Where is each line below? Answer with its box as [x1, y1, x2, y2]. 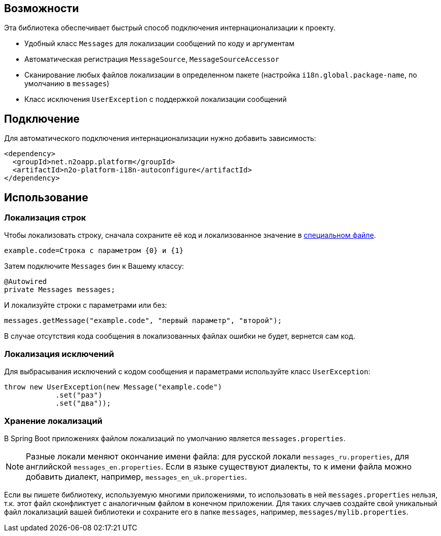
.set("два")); [55, 399, 111, 408]
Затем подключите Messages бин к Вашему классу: [4, 262, 184, 271]
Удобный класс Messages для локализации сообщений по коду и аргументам [24, 39, 295, 48]
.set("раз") [55, 391, 102, 400]
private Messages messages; [4, 285, 116, 294]
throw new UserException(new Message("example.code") [4, 383, 222, 391]
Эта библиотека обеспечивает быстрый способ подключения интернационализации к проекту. [4, 23, 336, 32]
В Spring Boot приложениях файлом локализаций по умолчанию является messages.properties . [4, 434, 346, 443]
